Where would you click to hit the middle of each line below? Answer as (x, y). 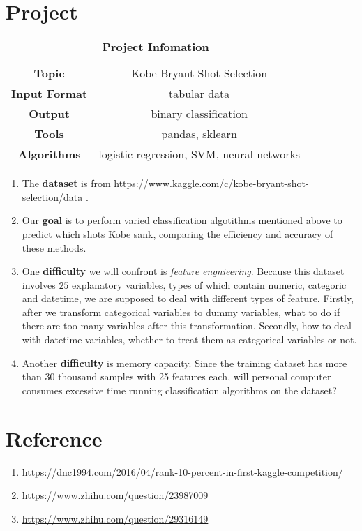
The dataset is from (66, 183)
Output (49, 114)
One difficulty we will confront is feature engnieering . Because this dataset (183, 271)
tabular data (199, 94)
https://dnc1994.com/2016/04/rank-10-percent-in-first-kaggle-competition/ (182, 471)
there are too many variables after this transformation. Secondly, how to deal (187, 326)
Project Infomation (156, 47)
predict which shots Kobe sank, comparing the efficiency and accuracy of (178, 233)
